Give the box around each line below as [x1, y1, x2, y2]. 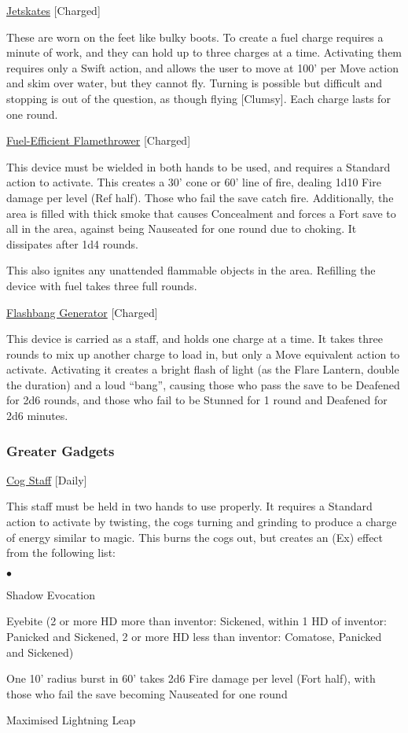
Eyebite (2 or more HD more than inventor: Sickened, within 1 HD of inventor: [6, 613, 387, 629]
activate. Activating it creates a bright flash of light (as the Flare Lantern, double [6, 361, 399, 378]
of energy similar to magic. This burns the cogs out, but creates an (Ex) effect [6, 529, 384, 545]
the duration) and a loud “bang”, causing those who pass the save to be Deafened [6, 376, 400, 392]
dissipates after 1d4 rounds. [6, 235, 139, 252]
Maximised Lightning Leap [6, 712, 136, 728]
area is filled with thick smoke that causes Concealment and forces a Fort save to [6, 204, 396, 221]
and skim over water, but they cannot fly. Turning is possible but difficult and [6, 75, 383, 91]
